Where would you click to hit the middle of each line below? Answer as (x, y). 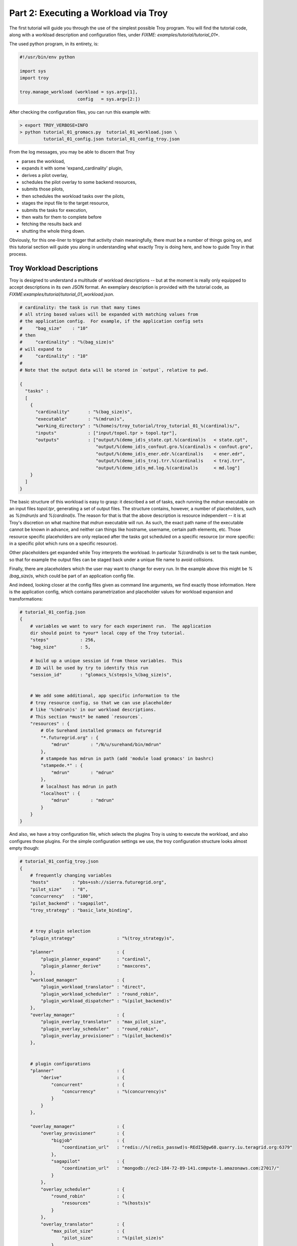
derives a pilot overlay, (45, 175)
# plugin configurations (60, 1064)
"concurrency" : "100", (62, 896)
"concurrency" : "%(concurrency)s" (114, 1092)
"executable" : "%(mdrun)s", (80, 419)
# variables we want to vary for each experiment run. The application (121, 626)
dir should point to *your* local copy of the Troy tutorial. (107, 633)
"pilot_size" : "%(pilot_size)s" (113, 1238)
